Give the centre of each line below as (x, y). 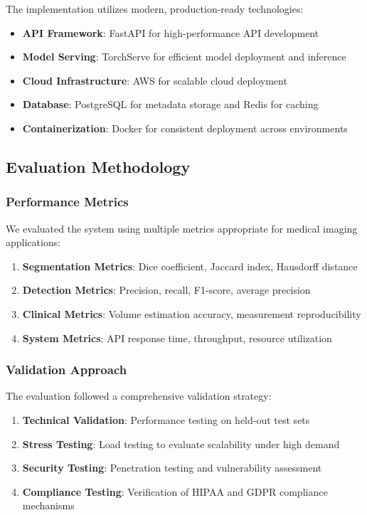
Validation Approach (67, 370)
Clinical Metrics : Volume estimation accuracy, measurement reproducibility (192, 313)
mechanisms (48, 505)
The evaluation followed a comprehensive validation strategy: (139, 396)
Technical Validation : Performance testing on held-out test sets (166, 419)
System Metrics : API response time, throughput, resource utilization (177, 338)
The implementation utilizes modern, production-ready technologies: (155, 9)
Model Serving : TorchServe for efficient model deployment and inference (184, 57)
